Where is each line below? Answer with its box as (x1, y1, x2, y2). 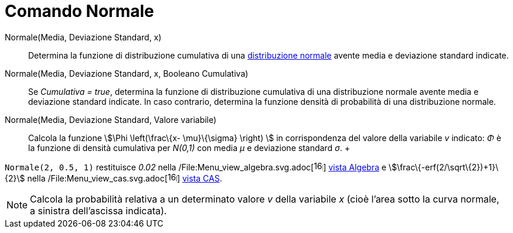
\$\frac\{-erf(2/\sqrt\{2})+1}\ (388, 162, 499, 172)
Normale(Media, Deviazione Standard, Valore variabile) (5, 114, 217, 125)
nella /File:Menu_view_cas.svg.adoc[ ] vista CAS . (27, 173, 222, 183)
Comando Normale (5, 1, 154, 21)
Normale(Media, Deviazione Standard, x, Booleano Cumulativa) (5, 68, 249, 78)
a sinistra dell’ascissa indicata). (30, 204, 167, 217)
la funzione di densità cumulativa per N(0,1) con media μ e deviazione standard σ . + (28, 142, 350, 153)
